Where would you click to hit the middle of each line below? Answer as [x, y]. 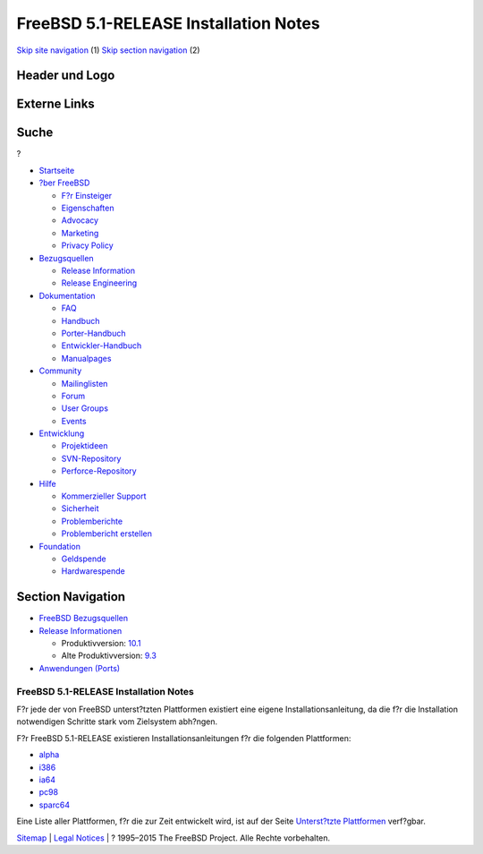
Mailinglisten [85, 383]
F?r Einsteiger [87, 195]
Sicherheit [80, 508]
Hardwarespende [93, 571]
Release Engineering [99, 283]
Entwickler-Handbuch [102, 346]
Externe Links [56, 104]
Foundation [59, 546]
